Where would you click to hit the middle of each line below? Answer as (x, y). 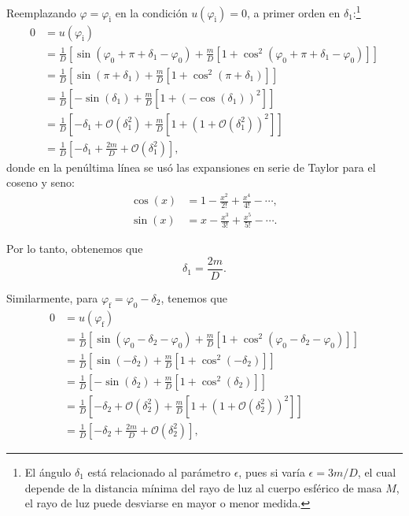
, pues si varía (272, 472)
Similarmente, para (52, 298)
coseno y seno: (41, 182)
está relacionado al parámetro (159, 472)
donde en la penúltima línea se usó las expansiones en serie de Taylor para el (191, 167)
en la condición (151, 12)
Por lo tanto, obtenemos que (75, 249)
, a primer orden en (293, 12)
